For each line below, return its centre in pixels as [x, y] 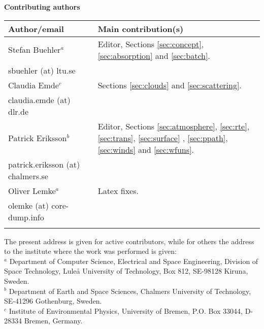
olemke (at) [28, 205]
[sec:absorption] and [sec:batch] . [154, 55]
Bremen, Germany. [53, 321]
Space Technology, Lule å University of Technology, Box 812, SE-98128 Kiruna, [126, 271]
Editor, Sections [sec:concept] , [151, 44]
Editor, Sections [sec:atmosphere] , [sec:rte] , [174, 126]
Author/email [36, 28]
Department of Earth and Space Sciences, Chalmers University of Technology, [130, 291]
